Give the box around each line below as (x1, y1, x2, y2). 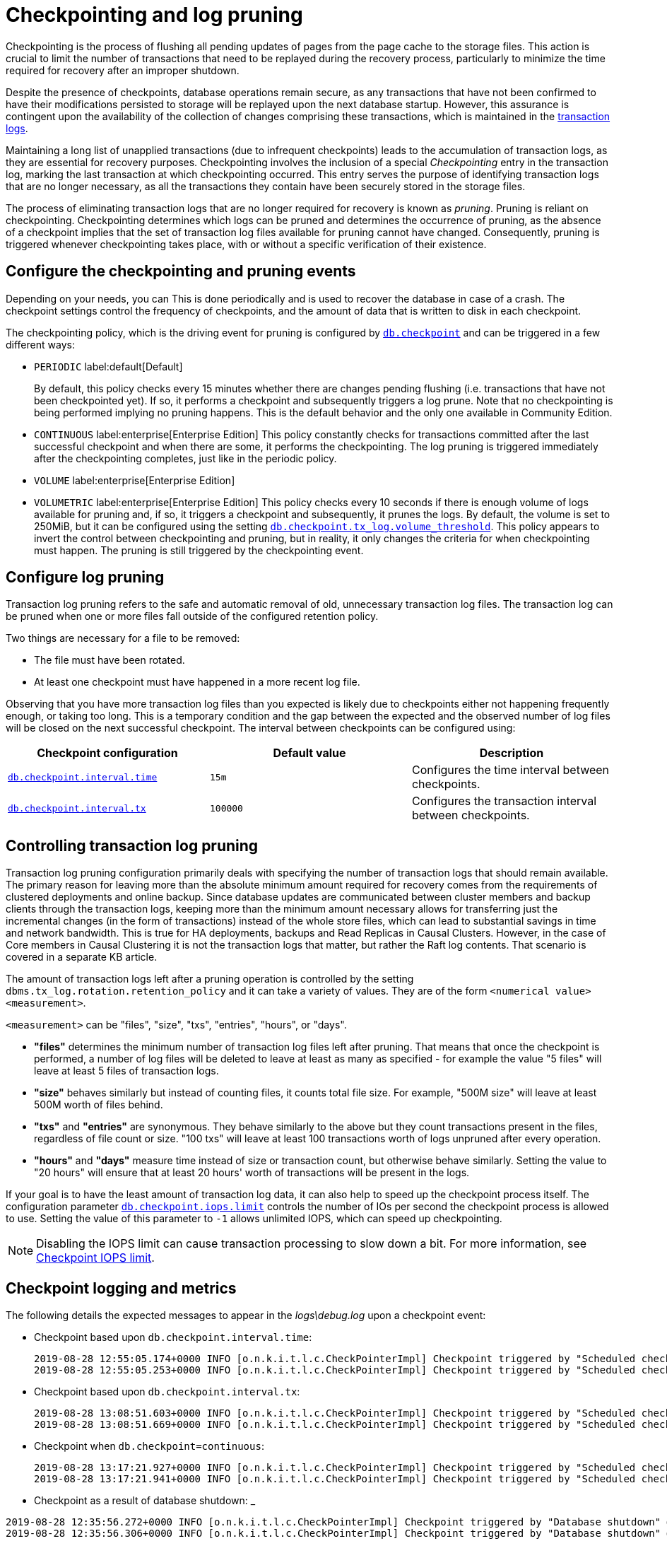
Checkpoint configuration (37, 746, 178, 761)
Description (479, 746, 544, 761)
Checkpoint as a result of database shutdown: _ (34, 1494, 256, 1507)
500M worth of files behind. (34, 1098, 163, 1111)
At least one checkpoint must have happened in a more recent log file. (34, 676, 360, 689)
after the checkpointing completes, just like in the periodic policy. (34, 452, 337, 464)
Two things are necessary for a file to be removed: (6, 632, 240, 645)
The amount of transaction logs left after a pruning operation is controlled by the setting (6, 973, 414, 985)
